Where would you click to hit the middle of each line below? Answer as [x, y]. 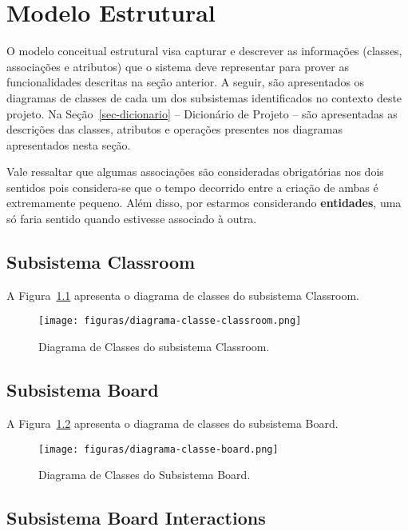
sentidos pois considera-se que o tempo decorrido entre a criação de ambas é [192, 187]
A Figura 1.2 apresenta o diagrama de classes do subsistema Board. [172, 423]
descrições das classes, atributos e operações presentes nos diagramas [175, 129]
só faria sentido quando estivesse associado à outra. [132, 219]
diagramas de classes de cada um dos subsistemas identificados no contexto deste [204, 97]
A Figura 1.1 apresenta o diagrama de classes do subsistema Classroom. [183, 295]
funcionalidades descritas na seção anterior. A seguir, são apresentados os [186, 82]
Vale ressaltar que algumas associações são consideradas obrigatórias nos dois [195, 172]
